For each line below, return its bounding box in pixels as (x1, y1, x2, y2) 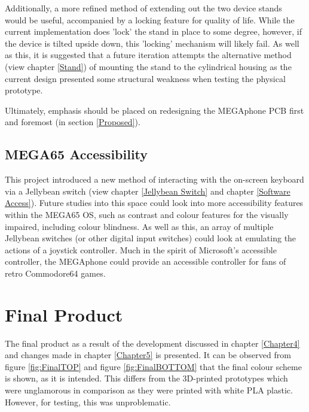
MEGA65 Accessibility (5, 145, 148, 163)
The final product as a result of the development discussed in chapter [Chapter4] (5, 337, 300, 349)
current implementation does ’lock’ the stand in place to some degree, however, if (5, 25, 302, 38)
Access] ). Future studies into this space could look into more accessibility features (5, 196, 304, 209)
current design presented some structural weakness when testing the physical (5, 72, 286, 84)
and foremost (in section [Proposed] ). (5, 116, 140, 128)
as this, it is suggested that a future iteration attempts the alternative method (5, 49, 292, 61)
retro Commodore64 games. (5, 266, 106, 279)
